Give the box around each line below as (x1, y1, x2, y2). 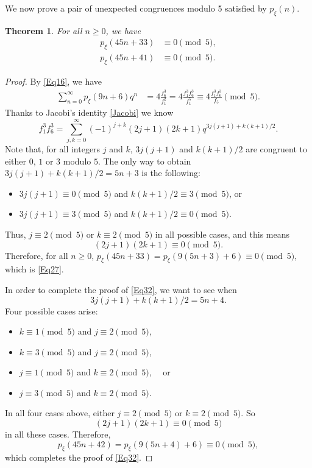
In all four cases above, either (5, 406, 115, 419)
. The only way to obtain (97, 154, 191, 167)
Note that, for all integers (5, 142, 101, 155)
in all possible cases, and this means (155, 227, 289, 240)
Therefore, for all (5, 249, 68, 261)
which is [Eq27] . (5, 263, 64, 275)
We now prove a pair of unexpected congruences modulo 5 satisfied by (5, 2, 267, 14)
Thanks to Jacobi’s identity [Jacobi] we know (5, 106, 174, 119)
